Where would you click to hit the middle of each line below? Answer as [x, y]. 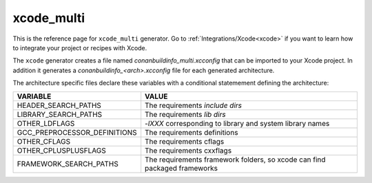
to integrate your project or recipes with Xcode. [80, 47]
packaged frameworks [182, 168]
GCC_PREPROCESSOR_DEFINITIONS [77, 132]
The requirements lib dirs [186, 114]
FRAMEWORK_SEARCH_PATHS [68, 164]
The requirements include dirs [194, 105]
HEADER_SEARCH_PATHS [59, 105]
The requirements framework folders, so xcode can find [236, 160]
